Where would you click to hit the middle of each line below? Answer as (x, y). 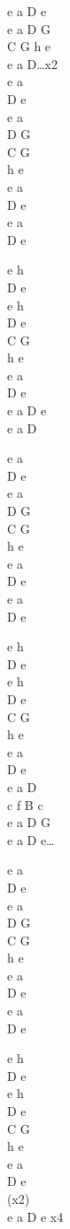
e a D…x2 (33, 63)
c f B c (25, 804)
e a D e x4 (35, 1216)
